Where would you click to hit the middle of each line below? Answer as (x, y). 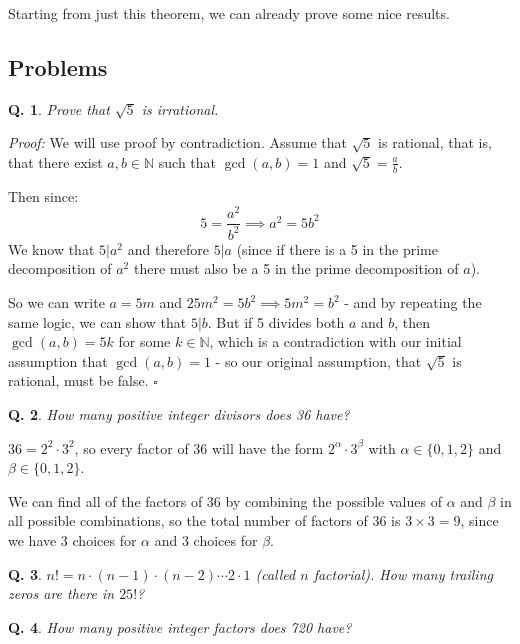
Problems (58, 66)
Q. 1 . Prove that (59, 108)
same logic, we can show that (97, 321)
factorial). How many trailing (403, 573)
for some (144, 341)
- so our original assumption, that (318, 360)
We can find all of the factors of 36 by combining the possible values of (225, 500)
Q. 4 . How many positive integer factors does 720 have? (180, 626)
